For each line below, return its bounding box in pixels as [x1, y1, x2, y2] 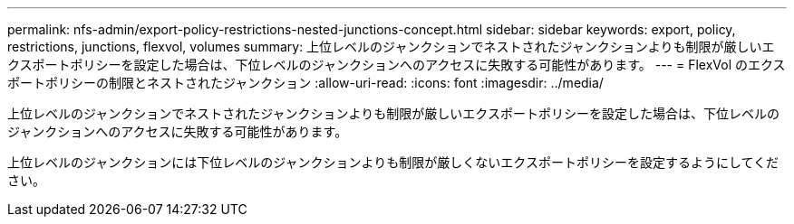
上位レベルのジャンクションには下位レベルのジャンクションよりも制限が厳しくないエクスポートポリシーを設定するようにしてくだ [7, 154, 779, 170]
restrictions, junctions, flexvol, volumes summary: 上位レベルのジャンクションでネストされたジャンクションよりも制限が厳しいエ [7, 39, 775, 54]
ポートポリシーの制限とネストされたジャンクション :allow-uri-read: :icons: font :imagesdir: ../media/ [7, 75, 604, 90]
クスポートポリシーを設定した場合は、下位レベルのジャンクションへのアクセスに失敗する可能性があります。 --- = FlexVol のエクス [7, 57, 786, 72]
